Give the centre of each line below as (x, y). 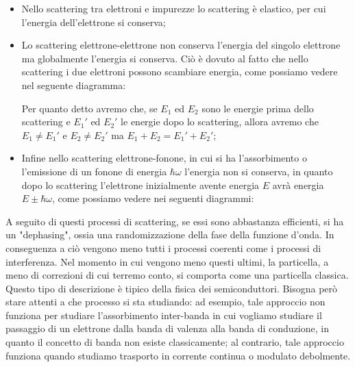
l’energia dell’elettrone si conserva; (94, 22)
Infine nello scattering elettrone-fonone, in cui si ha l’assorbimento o (164, 158)
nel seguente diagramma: (74, 85)
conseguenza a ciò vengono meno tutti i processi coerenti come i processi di (163, 248)
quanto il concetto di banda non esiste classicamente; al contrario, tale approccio (175, 342)
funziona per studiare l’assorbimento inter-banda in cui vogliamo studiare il (164, 315)
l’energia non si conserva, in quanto (259, 171)
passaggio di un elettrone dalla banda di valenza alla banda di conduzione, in (167, 328)
